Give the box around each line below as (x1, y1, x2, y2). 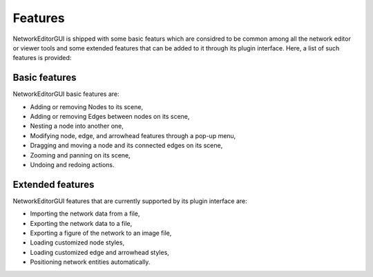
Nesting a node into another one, (30, 122, 124, 131)
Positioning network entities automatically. (30, 258, 151, 266)
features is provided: (12, 54, 72, 62)
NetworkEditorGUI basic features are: (12, 90, 120, 98)
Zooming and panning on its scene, (30, 151, 131, 159)
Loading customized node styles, (30, 238, 124, 247)
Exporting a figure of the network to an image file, (30, 229, 172, 238)
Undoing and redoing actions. (30, 160, 115, 169)
